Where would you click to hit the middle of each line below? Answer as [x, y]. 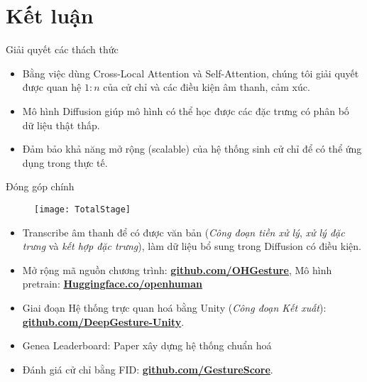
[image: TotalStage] [83, 209]
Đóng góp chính [40, 186]
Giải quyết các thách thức [62, 49]
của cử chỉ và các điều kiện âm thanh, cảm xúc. [207, 87]
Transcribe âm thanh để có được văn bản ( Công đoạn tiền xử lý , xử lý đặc [183, 232]
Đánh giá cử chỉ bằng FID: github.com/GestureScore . [148, 369]
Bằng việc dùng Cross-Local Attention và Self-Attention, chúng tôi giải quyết [191, 73]
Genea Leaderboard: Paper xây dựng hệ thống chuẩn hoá [147, 345]
